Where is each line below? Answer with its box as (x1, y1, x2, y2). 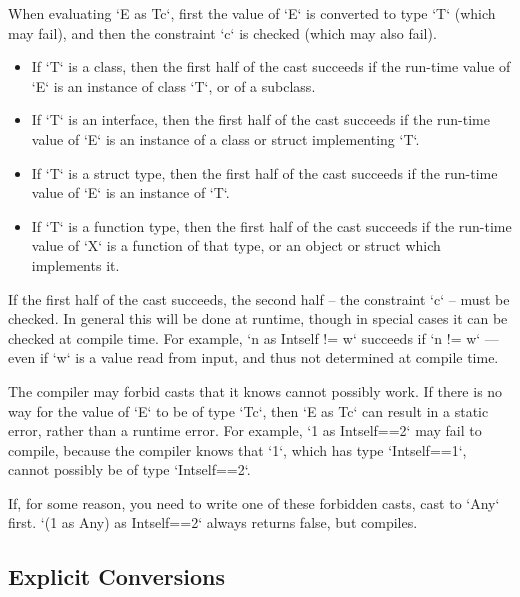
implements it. (31, 254, 120, 275)
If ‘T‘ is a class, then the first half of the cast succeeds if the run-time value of (31, 56, 511, 77)
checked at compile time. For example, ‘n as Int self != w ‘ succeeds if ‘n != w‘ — (8, 327, 499, 348)
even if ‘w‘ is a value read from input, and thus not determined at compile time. (8, 347, 499, 368)
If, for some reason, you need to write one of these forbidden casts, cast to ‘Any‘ (8, 492, 500, 513)
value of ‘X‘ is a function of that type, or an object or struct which (31, 235, 441, 256)
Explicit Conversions (8, 561, 225, 592)
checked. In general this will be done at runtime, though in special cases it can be (8, 308, 508, 329)
